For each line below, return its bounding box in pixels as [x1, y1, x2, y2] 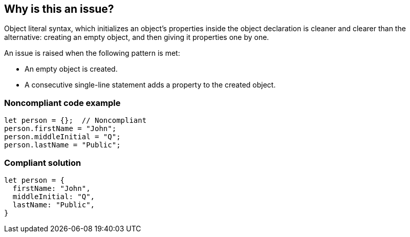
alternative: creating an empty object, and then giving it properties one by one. [4, 33, 269, 42]
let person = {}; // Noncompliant [4, 116, 147, 125]
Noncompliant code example [4, 97, 121, 108]
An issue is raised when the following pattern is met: [4, 49, 180, 58]
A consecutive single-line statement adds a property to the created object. [25, 80, 276, 90]
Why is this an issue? [4, 3, 114, 15]
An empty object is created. [25, 64, 118, 74]
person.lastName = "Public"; [4, 141, 121, 149]
